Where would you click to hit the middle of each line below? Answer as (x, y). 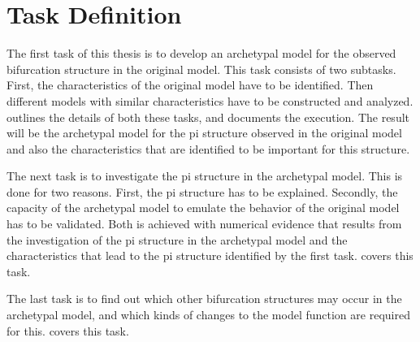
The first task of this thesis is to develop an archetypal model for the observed (201, 53)
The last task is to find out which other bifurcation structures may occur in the (204, 299)
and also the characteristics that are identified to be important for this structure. (208, 148)
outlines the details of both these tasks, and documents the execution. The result (208, 117)
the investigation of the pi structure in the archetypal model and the (177, 239)
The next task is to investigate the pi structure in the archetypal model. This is (205, 176)
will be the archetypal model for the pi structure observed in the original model (204, 133)
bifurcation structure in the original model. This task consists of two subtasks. (201, 69)
